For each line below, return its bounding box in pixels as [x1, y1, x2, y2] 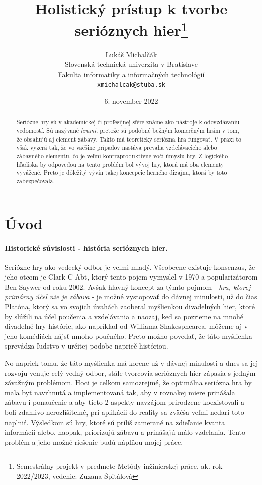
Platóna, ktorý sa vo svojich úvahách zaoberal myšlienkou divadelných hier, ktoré [5, 301, 255, 312]
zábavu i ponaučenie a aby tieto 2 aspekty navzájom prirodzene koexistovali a [5, 397, 245, 407]
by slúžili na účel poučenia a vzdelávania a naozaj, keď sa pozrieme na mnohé [5, 311, 244, 321]
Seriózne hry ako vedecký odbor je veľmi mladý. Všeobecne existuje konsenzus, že [5, 261, 255, 272]
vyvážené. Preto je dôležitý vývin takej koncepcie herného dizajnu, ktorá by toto [16, 168, 227, 177]
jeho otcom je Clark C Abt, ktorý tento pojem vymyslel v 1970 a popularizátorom [5, 271, 258, 282]
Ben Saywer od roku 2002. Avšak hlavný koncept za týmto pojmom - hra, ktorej [5, 281, 251, 292]
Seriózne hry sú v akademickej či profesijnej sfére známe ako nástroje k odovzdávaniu [16, 118, 240, 126]
